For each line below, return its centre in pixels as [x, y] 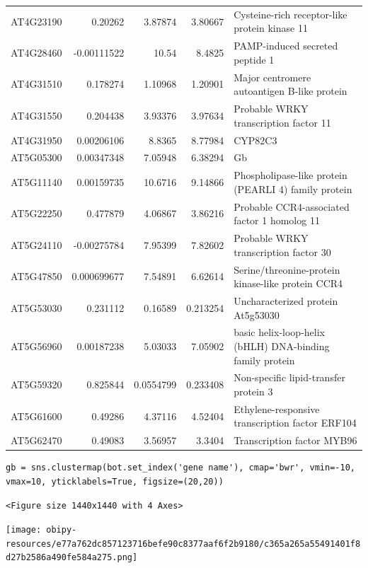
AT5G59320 [36, 384]
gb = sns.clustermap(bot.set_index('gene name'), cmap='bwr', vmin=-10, [180, 468]
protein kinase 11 [271, 28]
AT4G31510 [36, 84]
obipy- [62, 530]
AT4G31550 [36, 115]
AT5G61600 [36, 416]
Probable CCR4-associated [292, 206]
